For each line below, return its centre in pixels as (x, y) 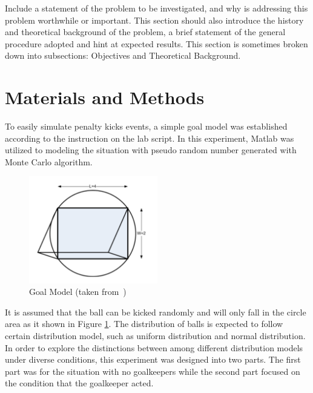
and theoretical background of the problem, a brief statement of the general (145, 32)
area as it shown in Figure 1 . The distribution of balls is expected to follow (144, 324)
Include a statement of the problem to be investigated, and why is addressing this (156, 8)
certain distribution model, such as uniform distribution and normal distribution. (155, 336)
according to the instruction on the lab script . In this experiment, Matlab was (150, 138)
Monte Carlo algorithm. (49, 161)
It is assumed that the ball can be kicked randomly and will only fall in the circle (156, 312)
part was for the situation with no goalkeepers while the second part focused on (153, 371)
